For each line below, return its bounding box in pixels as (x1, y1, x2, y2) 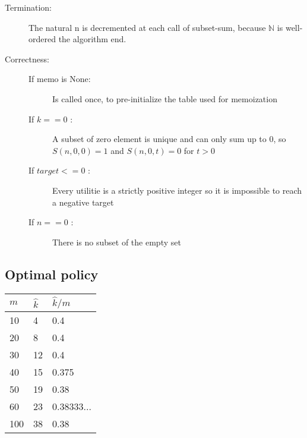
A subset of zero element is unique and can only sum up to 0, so (52, 133, 286, 145)
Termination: (5, 1, 52, 13)
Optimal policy (5, 264, 99, 283)
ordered (29, 33, 56, 45)
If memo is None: (29, 73, 91, 85)
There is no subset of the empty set (52, 235, 181, 248)
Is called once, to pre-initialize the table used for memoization (52, 92, 277, 105)
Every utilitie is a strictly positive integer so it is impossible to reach (52, 184, 302, 196)
